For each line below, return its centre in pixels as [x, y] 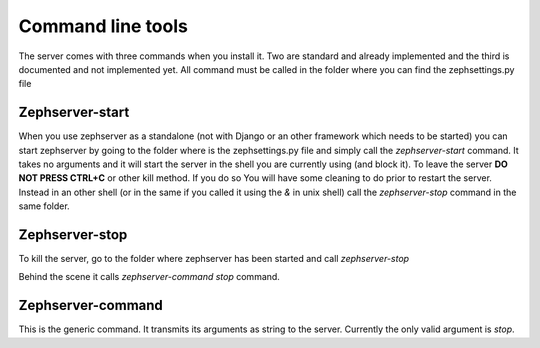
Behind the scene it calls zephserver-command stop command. [149, 277]
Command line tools [103, 26]
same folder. [44, 206]
